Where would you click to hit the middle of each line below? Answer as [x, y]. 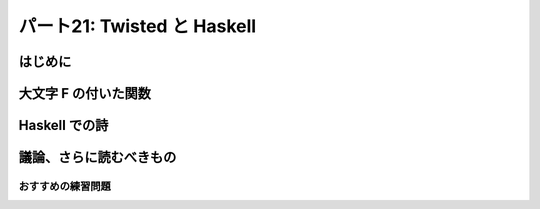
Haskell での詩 [63, 125]
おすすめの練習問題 [65, 186]
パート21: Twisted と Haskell [137, 26]
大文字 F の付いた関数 [85, 93]
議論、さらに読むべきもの [97, 157]
